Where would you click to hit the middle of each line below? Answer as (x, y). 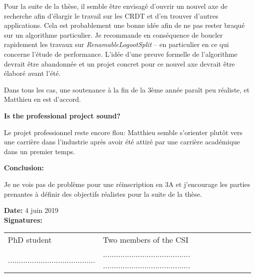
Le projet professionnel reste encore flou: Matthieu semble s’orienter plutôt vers (123, 132)
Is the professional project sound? (62, 115)
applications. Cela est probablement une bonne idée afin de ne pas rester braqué (124, 25)
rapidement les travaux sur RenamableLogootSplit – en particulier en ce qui (116, 44)
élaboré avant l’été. (32, 73)
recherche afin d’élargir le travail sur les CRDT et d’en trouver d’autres (111, 15)
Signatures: (23, 219)
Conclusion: (24, 168)
